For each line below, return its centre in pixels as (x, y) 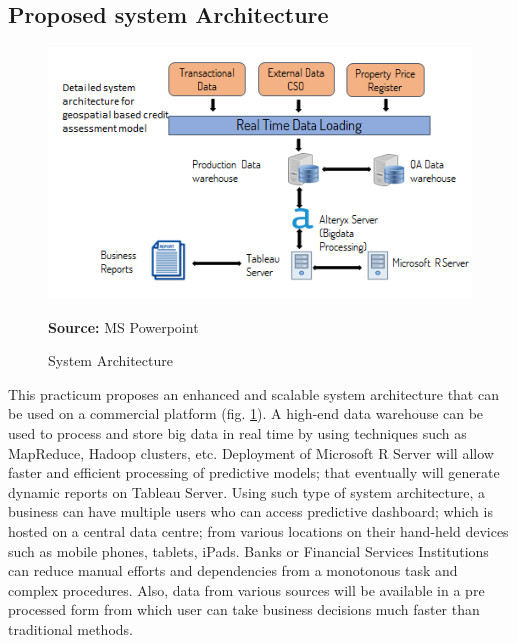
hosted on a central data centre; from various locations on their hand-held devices (258, 530)
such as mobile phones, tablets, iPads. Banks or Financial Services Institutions (248, 550)
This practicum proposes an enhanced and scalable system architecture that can (253, 393)
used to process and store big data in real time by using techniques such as (237, 433)
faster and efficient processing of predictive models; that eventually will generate (254, 472)
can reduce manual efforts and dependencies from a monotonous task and (233, 570)
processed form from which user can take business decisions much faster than (244, 609)
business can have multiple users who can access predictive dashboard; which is (250, 511)
